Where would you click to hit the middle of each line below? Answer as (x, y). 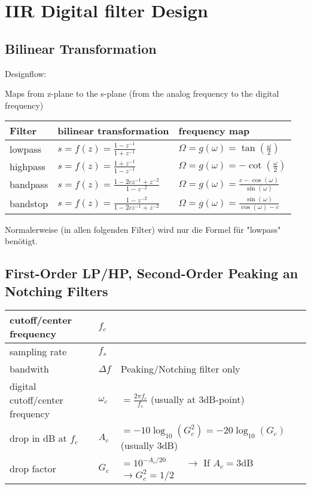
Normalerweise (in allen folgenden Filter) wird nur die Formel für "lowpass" (143, 229)
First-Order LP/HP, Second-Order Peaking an (152, 273)
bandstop (29, 204)
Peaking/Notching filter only (180, 369)
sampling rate (38, 352)
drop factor (33, 469)
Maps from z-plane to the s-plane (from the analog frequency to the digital (142, 93)
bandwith (29, 369)
